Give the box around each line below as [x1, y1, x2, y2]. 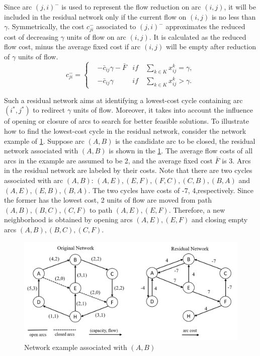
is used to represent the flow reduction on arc [61, 2, 201, 12]
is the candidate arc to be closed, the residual [115, 135, 255, 146]
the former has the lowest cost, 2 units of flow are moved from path [4, 195, 212, 205]
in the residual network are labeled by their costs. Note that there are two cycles [4, 165, 252, 175]
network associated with [4, 145, 78, 156]
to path [90, 204, 113, 215]
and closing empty [191, 214, 248, 225]
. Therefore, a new [168, 204, 225, 215]
